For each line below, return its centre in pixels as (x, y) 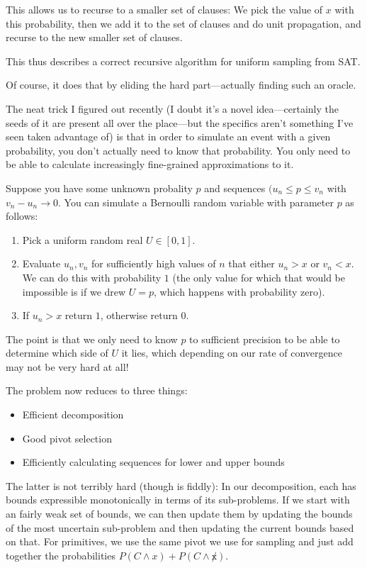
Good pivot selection (67, 438)
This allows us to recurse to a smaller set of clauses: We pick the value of (164, 9)
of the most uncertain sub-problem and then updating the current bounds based (180, 527)
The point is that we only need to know (92, 339)
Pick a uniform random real (83, 239)
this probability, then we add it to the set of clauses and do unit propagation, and (183, 23)
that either (252, 263)
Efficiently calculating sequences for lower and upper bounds (153, 462)
